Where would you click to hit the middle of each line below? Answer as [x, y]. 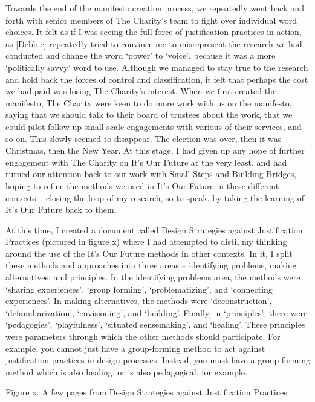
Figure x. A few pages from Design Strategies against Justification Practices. [148, 392]
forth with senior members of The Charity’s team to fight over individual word [151, 20]
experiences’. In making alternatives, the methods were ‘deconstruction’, [139, 301]
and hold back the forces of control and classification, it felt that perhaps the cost [157, 79]
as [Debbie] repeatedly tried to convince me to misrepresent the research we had [154, 43]
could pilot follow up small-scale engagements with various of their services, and [154, 126]
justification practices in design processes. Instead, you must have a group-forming [158, 360]
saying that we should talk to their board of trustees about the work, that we [149, 115]
